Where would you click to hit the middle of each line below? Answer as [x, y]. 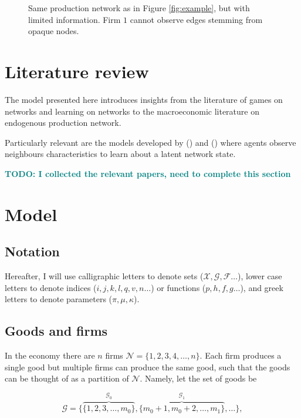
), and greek [262, 287]
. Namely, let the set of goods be [198, 378]
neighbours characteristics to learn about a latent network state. [120, 154]
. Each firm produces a [241, 355]
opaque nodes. [54, 31]
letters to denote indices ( [51, 287]
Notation [32, 251]
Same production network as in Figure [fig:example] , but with [139, 8]
